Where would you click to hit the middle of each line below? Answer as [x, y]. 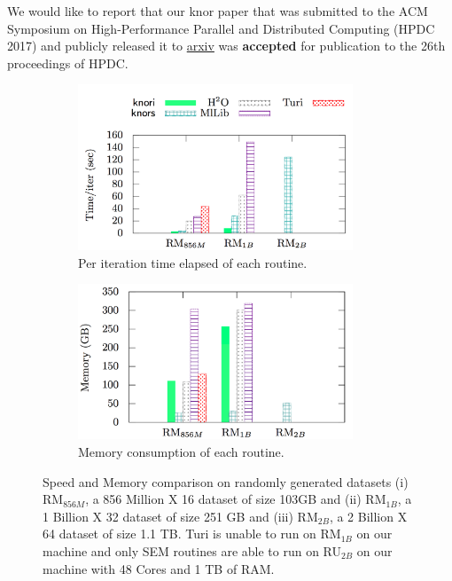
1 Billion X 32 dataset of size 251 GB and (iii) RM [180, 516]
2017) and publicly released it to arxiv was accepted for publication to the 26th [226, 46]
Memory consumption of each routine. [181, 452]
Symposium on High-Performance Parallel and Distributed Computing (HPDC [221, 28]
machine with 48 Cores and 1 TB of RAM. [159, 568]
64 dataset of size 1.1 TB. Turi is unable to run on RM [192, 534]
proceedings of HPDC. [68, 63]
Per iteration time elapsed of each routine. [193, 262]
